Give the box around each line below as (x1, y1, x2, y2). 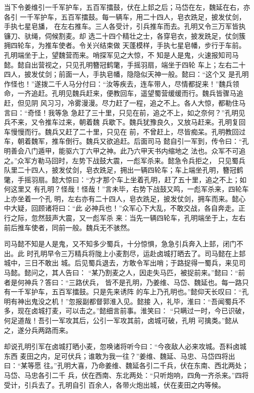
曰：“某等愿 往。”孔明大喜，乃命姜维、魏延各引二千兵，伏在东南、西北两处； (4, 360, 249, 371)
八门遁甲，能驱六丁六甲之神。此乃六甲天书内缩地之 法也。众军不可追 (24, 145, 246, 155)
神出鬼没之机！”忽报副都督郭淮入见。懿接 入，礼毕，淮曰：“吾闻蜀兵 (17, 296, 238, 306)
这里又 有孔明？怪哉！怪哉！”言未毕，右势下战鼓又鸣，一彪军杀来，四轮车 (10, 184, 249, 194)
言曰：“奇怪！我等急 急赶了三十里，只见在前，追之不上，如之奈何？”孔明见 (4, 107, 245, 117)
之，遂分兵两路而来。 (4, 325, 72, 335)
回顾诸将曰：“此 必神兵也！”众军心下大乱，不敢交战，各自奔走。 (31, 203, 238, 213)
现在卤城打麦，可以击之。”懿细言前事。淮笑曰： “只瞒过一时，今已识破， (17, 306, 249, 316)
